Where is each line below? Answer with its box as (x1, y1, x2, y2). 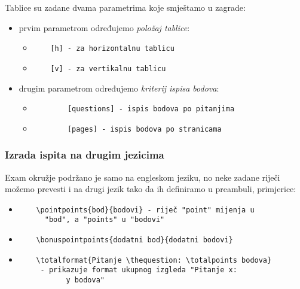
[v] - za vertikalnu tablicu (50, 64, 166, 73)
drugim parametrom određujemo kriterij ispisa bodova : (19, 81, 219, 94)
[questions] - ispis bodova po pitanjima (67, 105, 235, 114)
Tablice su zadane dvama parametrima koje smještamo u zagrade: (5, 1, 246, 13)
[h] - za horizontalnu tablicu (50, 44, 175, 53)
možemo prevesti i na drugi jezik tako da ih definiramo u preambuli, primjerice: (5, 182, 296, 195)
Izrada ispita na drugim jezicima (5, 147, 164, 162)
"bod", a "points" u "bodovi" (44, 215, 165, 224)
